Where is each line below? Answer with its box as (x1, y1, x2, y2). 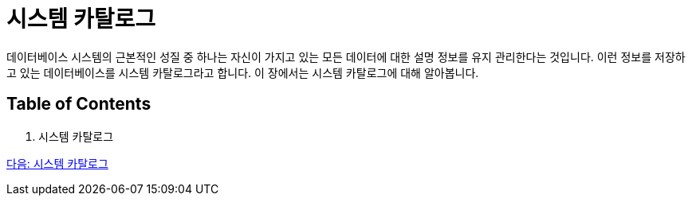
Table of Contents (6, 94, 151, 115)
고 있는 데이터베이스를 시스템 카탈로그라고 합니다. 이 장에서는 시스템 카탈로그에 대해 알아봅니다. (6, 65, 479, 80)
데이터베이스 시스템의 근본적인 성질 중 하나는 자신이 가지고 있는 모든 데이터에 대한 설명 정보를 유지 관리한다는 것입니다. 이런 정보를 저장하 (6, 49, 686, 64)
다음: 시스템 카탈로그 (6, 156, 108, 170)
